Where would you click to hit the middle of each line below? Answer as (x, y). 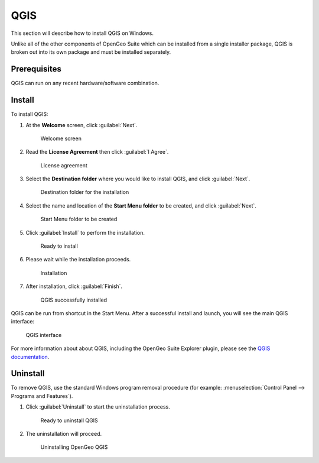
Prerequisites (36, 69)
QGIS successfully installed (74, 300)
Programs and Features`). (42, 396)
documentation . (30, 357)
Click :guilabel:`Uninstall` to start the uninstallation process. (98, 407)
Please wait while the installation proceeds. (78, 260)
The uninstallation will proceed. (64, 434)
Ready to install (59, 246)
